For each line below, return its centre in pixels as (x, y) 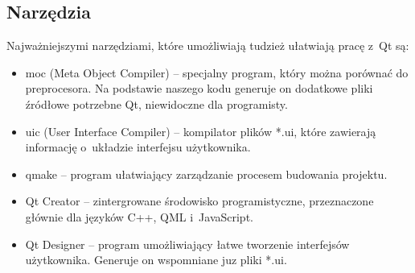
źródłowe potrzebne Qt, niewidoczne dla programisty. (156, 103)
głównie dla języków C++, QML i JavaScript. (139, 216)
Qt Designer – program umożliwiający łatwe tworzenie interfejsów (187, 244)
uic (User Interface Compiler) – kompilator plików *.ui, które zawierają (201, 131)
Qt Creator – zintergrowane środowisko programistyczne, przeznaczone (199, 201)
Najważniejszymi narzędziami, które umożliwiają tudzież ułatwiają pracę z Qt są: (208, 45)
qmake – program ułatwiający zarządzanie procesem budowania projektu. (206, 174)
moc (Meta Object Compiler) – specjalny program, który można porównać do (217, 72)
